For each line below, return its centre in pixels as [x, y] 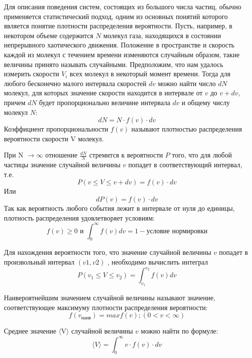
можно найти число [187, 83]
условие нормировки [177, 231]
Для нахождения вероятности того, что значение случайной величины [108, 252]
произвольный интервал [39, 262]
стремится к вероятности [126, 155]
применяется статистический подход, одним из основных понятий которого [116, 16]
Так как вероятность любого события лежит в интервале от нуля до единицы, [119, 208]
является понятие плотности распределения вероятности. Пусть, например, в [118, 26]
